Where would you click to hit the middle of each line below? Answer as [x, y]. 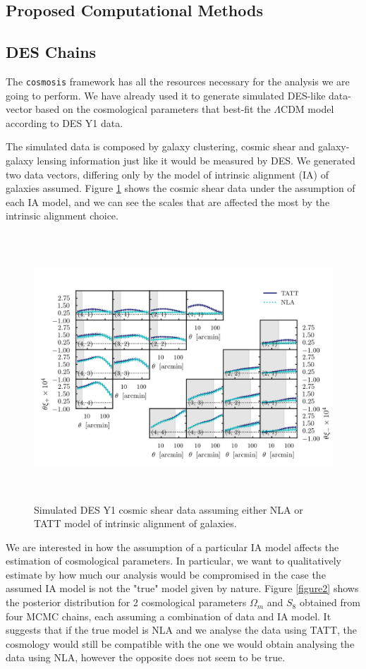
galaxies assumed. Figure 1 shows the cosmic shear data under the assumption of [181, 188]
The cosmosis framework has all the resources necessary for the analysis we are [178, 81]
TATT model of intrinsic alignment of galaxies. [135, 523]
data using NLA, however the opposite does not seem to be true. [146, 657]
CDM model [307, 109]
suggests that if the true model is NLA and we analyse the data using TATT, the [182, 630]
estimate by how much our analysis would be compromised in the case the [166, 574]
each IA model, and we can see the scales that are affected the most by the [168, 201]
